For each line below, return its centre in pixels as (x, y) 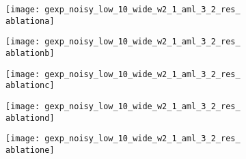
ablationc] (30, 86)
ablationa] (30, 21)
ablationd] (30, 118)
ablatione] (30, 150)
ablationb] (30, 53)
